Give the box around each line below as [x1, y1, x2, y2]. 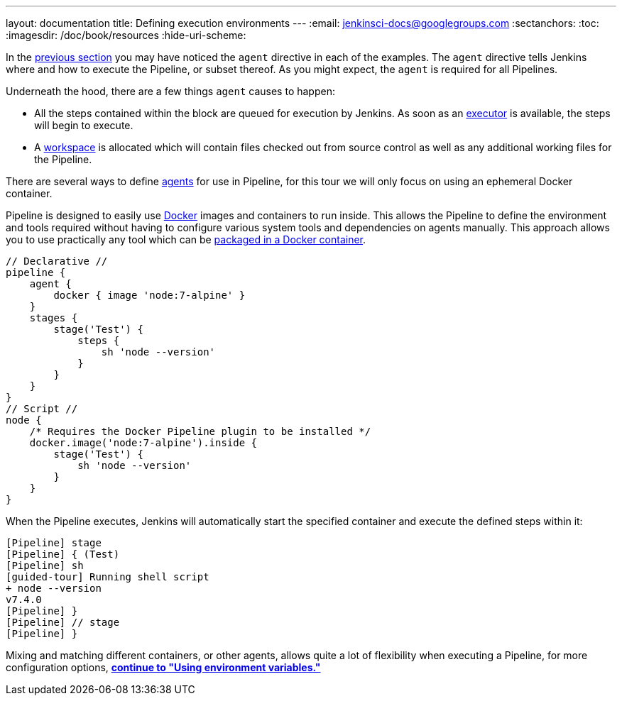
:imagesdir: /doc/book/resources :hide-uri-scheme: [6, 29, 246, 41]
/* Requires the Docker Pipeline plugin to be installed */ [29, 426, 371, 437]
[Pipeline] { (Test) [6, 548, 120, 560]
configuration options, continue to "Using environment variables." [6, 661, 321, 673]
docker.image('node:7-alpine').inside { [29, 437, 258, 448]
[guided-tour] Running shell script [6, 571, 209, 583]
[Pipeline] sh [6, 560, 84, 571]
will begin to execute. [34, 119, 133, 131]
